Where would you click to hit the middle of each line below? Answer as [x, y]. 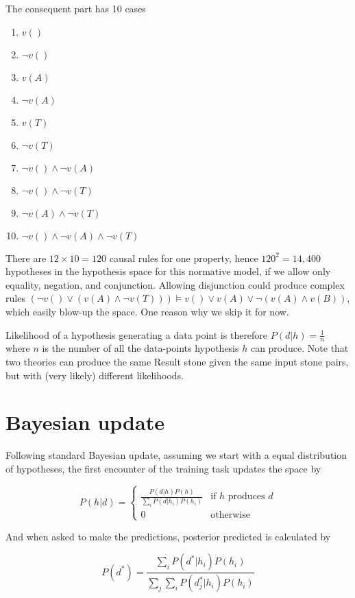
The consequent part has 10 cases [76, 8]
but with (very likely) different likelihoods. [95, 375]
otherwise [230, 515]
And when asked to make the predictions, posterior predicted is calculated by [168, 536]
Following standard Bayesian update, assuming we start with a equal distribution [176, 455]
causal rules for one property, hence [184, 258]
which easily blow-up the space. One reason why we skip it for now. [147, 311]
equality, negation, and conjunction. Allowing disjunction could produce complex [175, 284]
